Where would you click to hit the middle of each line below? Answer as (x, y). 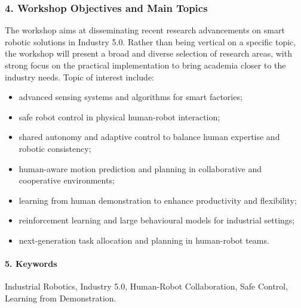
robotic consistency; (55, 148)
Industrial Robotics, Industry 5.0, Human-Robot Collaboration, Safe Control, (147, 286)
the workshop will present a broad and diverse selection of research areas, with (148, 53)
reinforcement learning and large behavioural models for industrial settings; (157, 220)
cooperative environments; (67, 180)
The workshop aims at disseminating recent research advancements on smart (145, 30)
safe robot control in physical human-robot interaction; (119, 116)
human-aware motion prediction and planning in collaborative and (140, 168)
